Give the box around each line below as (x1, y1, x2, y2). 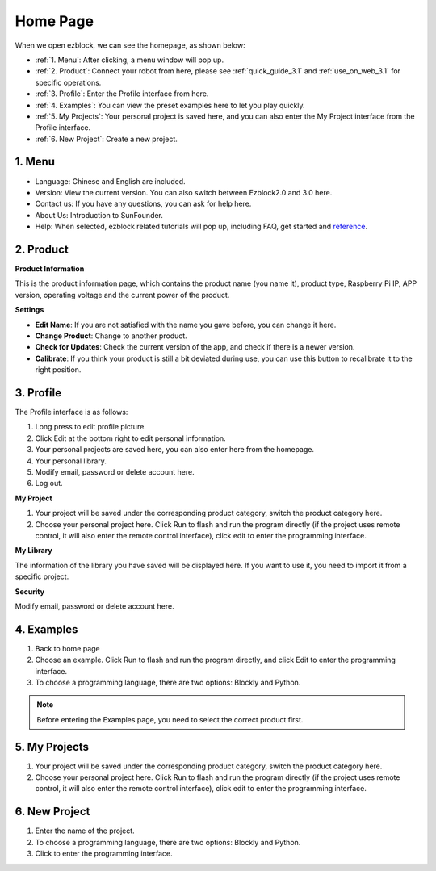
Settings (15, 305, 44, 315)
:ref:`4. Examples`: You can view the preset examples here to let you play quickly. (35, 100, 306, 110)
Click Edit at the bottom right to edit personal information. (35, 433, 226, 443)
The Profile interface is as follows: (15, 408, 128, 417)
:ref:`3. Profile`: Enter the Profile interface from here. (35, 89, 209, 98)
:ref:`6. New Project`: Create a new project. (35, 134, 178, 144)
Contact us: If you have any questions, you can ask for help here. (35, 199, 252, 209)
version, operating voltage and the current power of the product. (15, 290, 230, 299)
